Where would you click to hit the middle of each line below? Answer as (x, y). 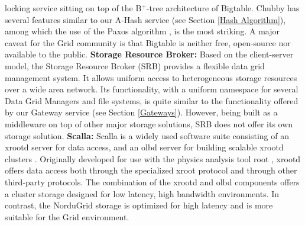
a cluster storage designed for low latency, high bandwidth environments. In (142, 193)
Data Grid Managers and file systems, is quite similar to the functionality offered (152, 100)
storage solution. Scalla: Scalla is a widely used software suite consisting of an (147, 135)
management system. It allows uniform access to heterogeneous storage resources (151, 77)
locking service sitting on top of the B (73, 8)
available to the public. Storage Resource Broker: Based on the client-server (149, 54)
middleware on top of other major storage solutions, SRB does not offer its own (149, 123)
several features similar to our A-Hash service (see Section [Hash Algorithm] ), (145, 19)
